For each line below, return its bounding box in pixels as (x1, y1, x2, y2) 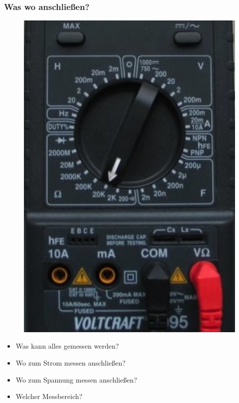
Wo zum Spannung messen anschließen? (15, 374, 137, 385)
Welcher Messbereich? (15, 391, 83, 402)
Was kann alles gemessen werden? (15, 341, 119, 351)
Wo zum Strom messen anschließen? (15, 357, 126, 368)
